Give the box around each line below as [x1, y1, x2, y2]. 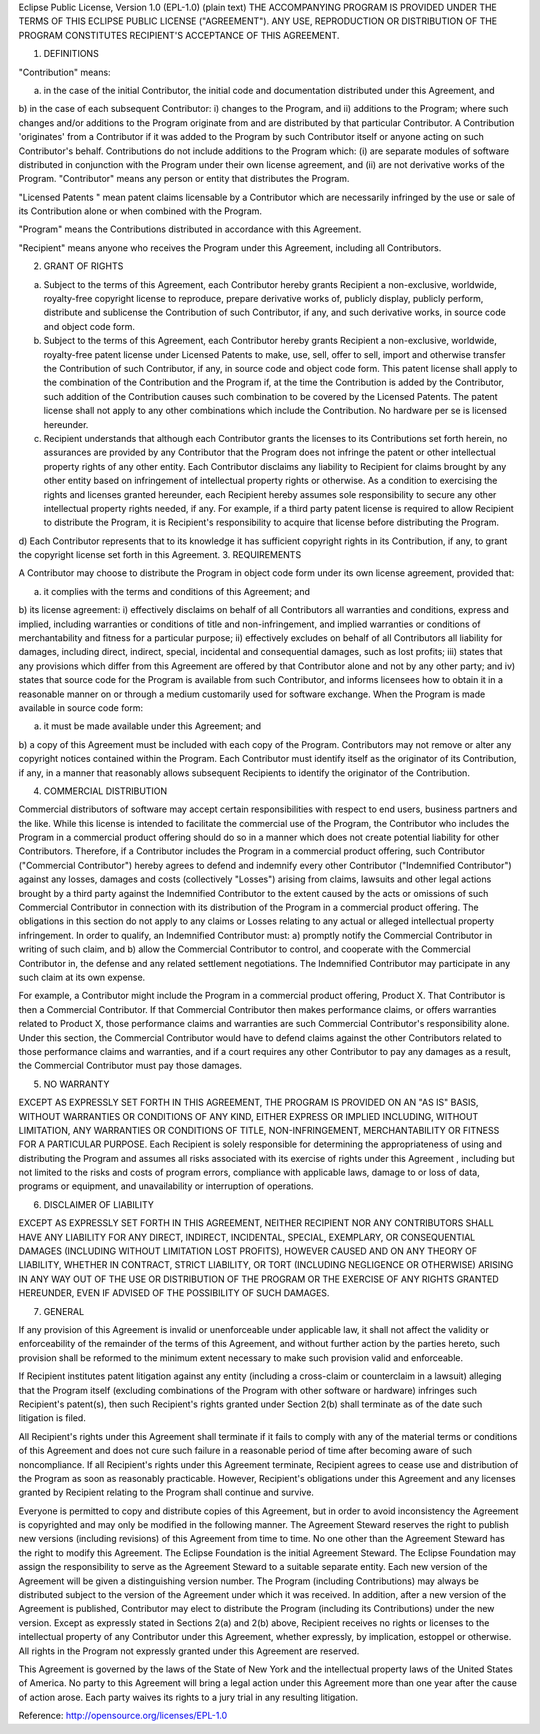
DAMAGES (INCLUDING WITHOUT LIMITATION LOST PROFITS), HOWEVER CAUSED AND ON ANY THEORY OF [18, 1245, 478, 1257]
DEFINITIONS [43, 48, 99, 60]
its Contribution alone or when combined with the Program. [18, 205, 263, 217]
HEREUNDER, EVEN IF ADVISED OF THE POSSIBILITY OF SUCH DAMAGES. [18, 1287, 330, 1299]
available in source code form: [18, 701, 144, 714]
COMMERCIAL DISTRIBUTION [43, 785, 168, 797]
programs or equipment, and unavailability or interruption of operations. [18, 1180, 314, 1192]
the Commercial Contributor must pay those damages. [18, 1060, 243, 1072]
